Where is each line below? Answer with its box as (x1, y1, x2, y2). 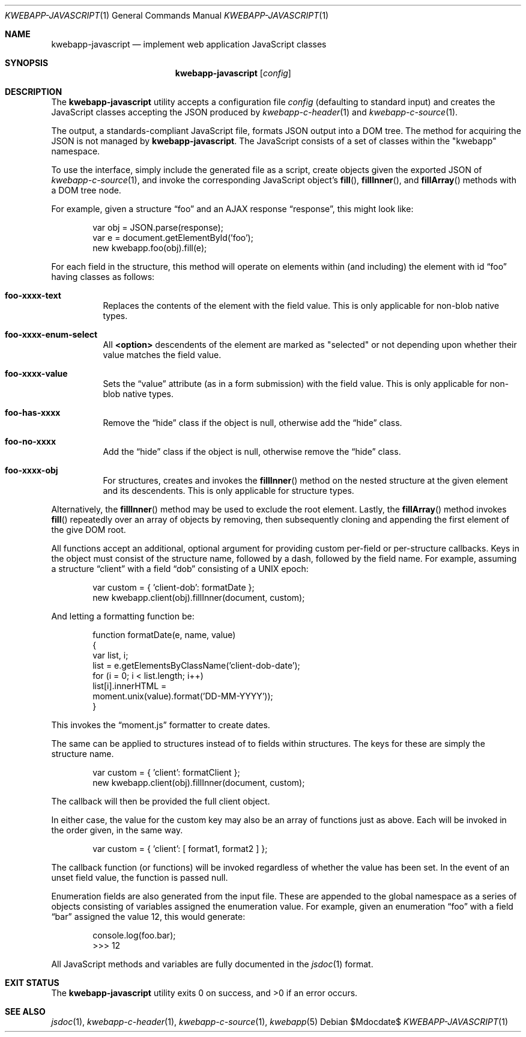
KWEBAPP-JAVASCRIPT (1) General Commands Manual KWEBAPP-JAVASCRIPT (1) (5, 10, 329, 20)
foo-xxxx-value (5, 368, 68, 379)
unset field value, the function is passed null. (51, 872, 228, 883)
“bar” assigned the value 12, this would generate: (51, 911, 246, 922)
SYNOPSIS (5, 58, 49, 68)
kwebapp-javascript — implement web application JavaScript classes (51, 39, 327, 49)
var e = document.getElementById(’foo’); (92, 233, 253, 243)
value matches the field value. (103, 350, 222, 360)
